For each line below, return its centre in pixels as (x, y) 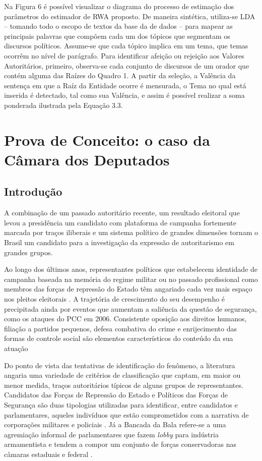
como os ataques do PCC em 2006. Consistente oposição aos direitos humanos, (125, 319)
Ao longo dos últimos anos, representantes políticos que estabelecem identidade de (131, 269)
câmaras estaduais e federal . (48, 454)
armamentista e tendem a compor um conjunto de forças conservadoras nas (120, 444)
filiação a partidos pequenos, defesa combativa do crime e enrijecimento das (120, 328)
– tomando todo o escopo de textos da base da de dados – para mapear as (118, 26)
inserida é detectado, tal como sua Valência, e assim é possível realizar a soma (124, 95)
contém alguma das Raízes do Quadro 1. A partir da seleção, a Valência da (120, 75)
